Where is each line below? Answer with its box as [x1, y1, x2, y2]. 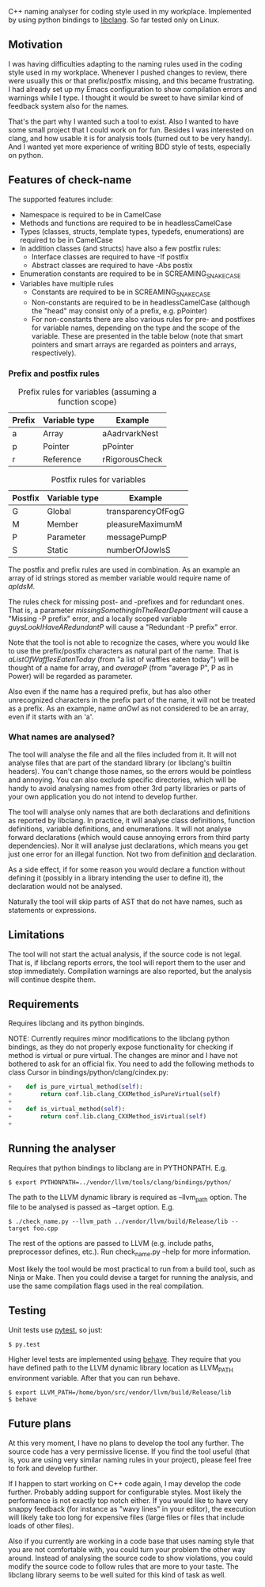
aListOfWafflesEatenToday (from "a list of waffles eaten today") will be [8, 654, 240, 664]
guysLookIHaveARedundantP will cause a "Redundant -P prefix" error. [8, 622, 238, 631]
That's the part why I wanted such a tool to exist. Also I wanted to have [8, 117, 240, 126]
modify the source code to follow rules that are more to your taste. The [8, 1562, 239, 1571]
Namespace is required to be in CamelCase [19, 209, 162, 219]
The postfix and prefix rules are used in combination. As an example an [8, 565, 240, 574]
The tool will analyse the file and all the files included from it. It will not [8, 749, 237, 759]
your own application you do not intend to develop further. [8, 792, 198, 801]
